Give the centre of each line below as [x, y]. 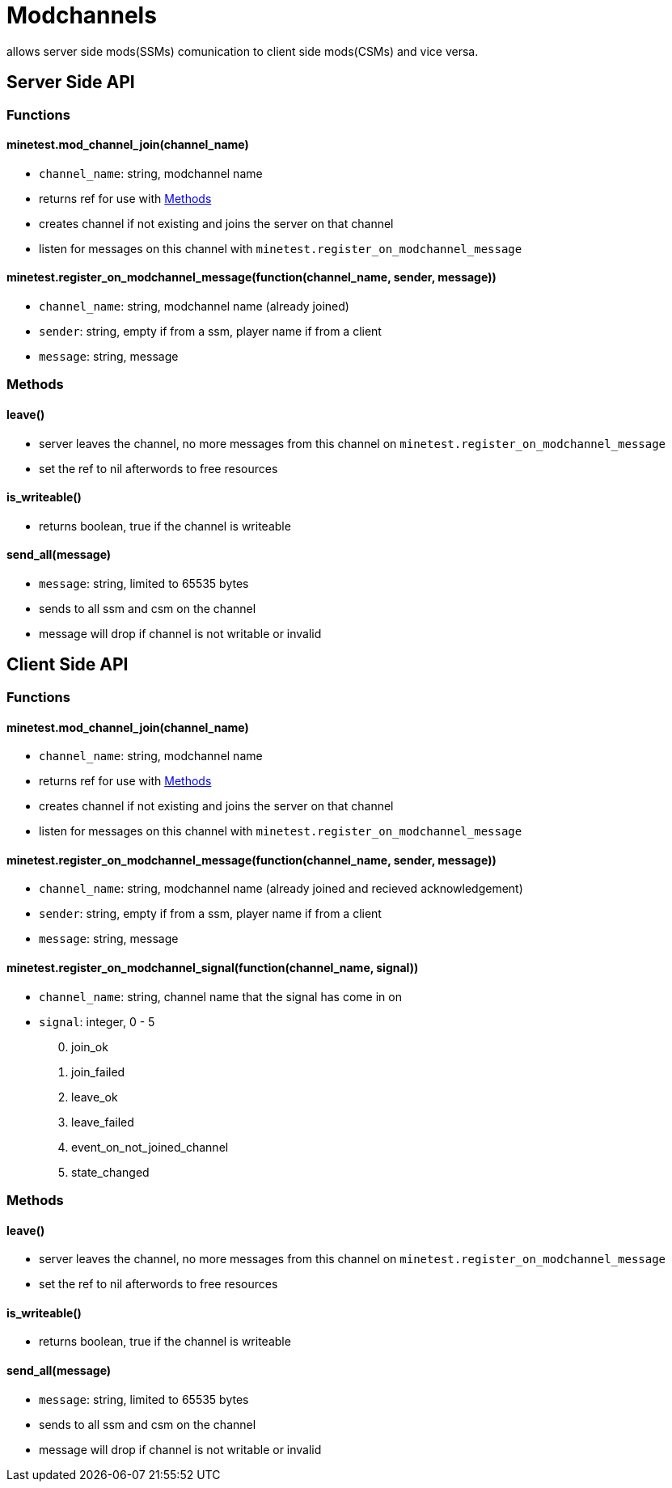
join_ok [90, 1046]
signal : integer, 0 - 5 [97, 1021]
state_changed [110, 1172]
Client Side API [68, 665]
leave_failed [103, 1122]
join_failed [98, 1072]
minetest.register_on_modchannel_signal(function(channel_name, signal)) [213, 967]
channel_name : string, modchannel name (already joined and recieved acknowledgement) [281, 889]
